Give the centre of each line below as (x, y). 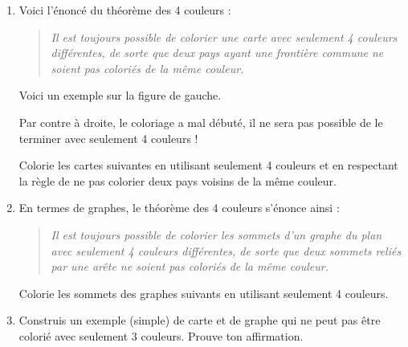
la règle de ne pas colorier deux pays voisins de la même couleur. (177, 180)
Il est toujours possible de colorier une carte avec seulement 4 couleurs (224, 37)
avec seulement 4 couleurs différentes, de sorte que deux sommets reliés (226, 250)
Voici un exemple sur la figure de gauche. (120, 95)
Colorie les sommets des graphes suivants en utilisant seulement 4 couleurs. (204, 293)
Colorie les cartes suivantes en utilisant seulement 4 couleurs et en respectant (208, 165)
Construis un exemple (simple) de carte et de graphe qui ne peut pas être (200, 320)
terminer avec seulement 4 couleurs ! (108, 138)
